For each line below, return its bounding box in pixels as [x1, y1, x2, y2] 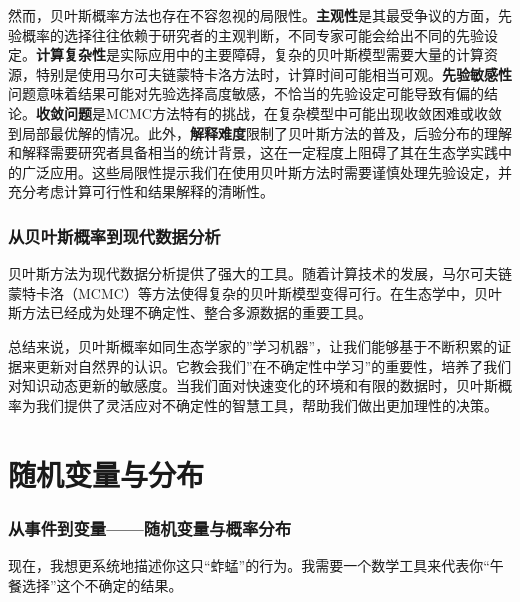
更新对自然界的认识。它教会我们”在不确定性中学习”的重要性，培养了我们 [35, 355, 512, 376]
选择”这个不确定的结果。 [21, 574, 183, 595]
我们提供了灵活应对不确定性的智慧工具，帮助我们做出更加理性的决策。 [35, 394, 498, 415]
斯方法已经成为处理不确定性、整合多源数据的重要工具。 [8, 302, 372, 323]
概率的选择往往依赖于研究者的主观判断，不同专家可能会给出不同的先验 [21, 24, 484, 45]
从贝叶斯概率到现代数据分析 [8, 223, 221, 248]
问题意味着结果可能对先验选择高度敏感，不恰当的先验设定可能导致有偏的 [8, 83, 484, 104]
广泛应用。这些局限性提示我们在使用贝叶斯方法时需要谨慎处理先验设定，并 [21, 161, 512, 182]
